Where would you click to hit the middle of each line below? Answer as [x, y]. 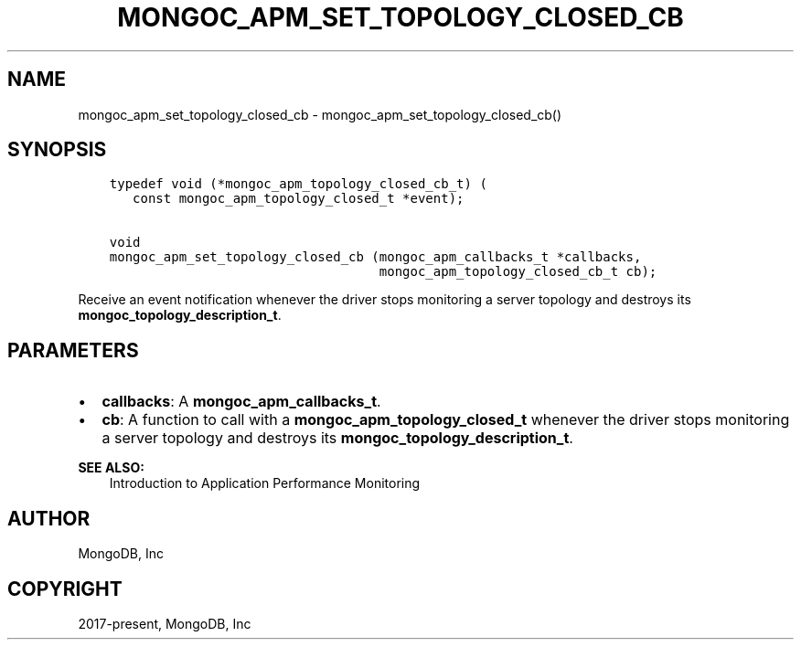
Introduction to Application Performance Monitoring [265, 483]
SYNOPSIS [57, 150]
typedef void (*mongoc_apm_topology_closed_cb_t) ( [298, 184]
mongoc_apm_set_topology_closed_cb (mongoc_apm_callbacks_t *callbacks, [375, 257]
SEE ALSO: [111, 468]
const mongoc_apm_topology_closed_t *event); [299, 199]
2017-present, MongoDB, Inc [165, 623]
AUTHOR [49, 518]
